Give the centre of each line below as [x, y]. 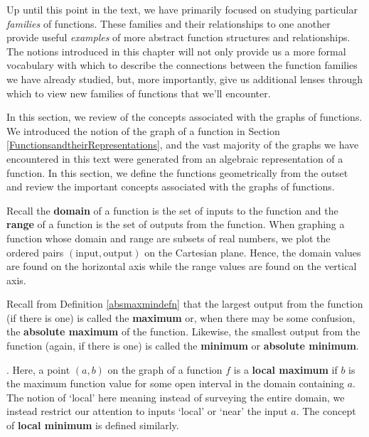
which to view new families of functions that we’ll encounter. [139, 93]
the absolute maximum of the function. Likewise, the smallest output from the [183, 331]
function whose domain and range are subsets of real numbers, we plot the [169, 238]
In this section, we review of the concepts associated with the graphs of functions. [184, 117]
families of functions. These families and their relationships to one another [169, 23]
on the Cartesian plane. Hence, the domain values [253, 252]
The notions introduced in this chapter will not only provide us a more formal [176, 51]
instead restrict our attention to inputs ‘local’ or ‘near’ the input [147, 411]
